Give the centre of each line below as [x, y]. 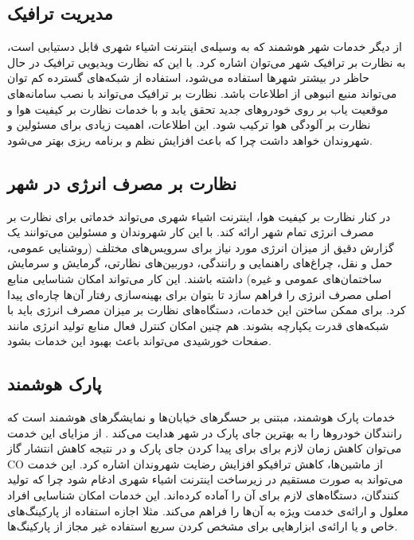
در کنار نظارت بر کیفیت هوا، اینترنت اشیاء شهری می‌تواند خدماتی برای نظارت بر [199, 216]
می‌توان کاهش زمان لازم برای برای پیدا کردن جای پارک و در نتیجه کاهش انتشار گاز [205, 448]
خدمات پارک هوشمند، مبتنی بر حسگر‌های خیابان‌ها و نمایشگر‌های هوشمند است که [201, 417]
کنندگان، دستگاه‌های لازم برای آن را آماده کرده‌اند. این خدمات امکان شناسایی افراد [203, 495]
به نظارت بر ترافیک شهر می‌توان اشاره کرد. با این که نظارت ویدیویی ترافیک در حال [207, 62]
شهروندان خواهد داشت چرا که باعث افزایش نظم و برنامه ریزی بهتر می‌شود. [190, 140]
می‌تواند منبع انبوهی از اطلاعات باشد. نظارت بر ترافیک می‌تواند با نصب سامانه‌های [202, 93]
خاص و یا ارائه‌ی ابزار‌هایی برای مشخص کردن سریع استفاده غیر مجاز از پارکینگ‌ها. [203, 526]
